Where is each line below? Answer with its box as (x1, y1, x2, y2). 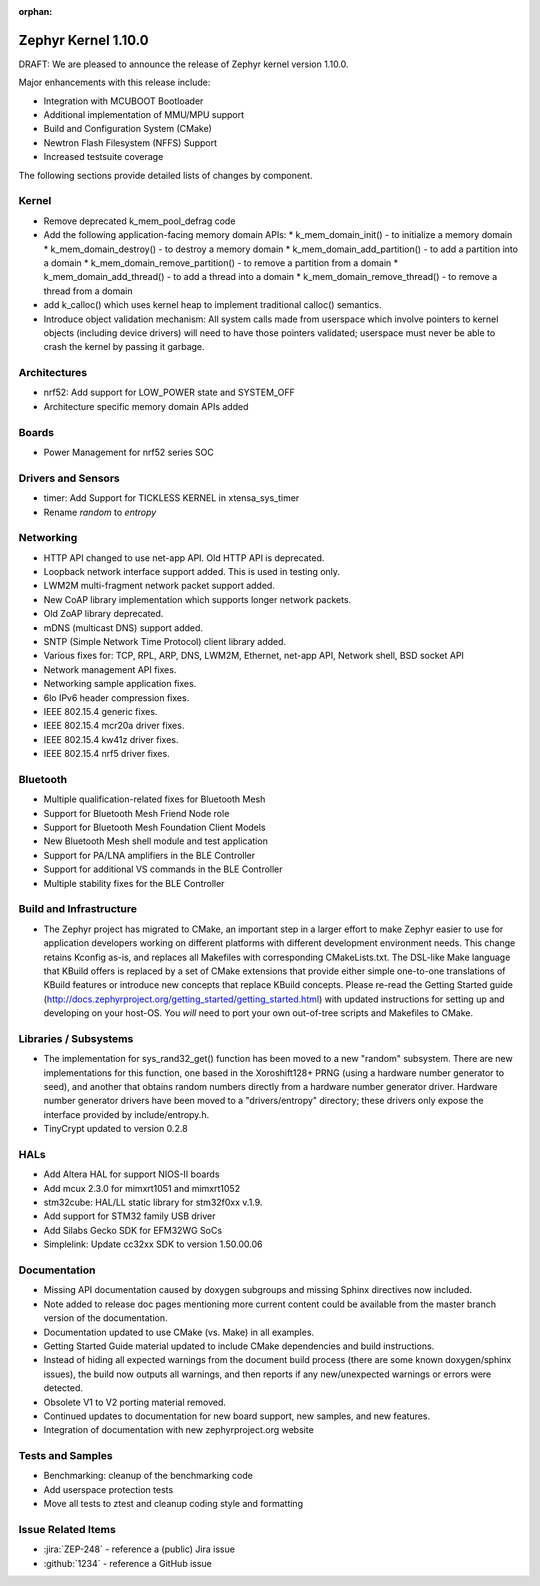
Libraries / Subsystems (18, 1031, 134, 1045)
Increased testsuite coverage (43, 151, 164, 163)
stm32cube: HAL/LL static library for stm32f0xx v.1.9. (43, 1196, 263, 1209)
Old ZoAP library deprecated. (43, 608, 164, 620)
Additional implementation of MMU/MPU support (43, 109, 245, 121)
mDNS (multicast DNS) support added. (43, 621, 204, 634)
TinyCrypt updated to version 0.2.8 (43, 1123, 189, 1135)
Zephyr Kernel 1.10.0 (18, 31, 149, 49)
